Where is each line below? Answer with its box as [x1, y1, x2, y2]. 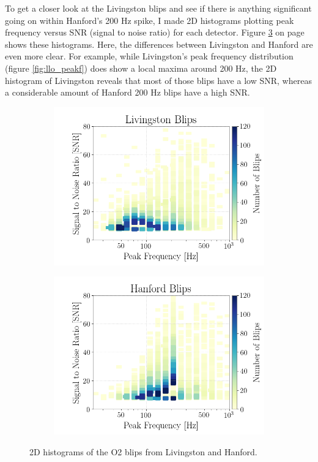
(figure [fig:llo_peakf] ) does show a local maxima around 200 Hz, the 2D [5, 61, 277, 74]
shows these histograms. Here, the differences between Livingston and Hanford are [5, 37, 313, 50]
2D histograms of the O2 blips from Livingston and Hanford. [29, 445, 257, 458]
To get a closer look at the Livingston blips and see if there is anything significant [5, 2, 312, 14]
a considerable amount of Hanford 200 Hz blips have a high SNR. [5, 86, 250, 99]
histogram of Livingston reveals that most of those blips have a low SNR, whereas [5, 74, 312, 86]
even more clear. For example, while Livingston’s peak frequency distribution [5, 50, 294, 62]
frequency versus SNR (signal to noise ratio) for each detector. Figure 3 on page [5, 26, 305, 39]
